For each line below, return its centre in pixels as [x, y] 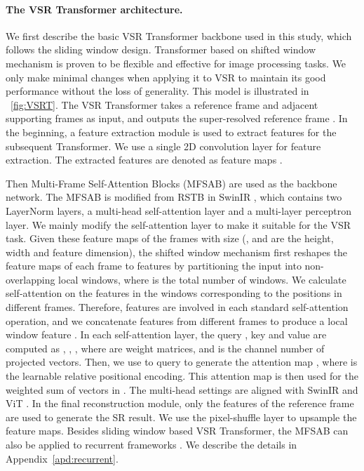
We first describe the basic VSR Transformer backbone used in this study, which [179, 35]
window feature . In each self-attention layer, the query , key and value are [166, 334]
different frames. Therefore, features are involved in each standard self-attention [177, 307]
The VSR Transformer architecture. [94, 9]
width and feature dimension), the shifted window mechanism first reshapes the [177, 252]
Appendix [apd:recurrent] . [62, 458]
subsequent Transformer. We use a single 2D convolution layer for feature [163, 146]
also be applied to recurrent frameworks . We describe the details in [151, 445]
